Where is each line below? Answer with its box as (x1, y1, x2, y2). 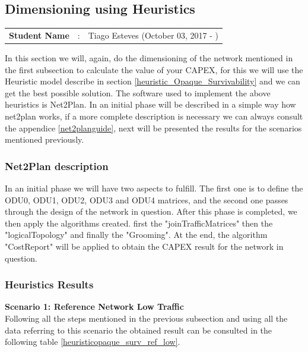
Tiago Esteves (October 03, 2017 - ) (88, 29, 219, 41)
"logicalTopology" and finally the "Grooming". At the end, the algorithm (5, 228, 268, 241)
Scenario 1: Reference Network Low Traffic (5, 300, 184, 313)
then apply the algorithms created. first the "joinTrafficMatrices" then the (5, 216, 273, 229)
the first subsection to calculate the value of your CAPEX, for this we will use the (5, 63, 303, 76)
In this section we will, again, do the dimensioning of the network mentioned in (5, 52, 293, 64)
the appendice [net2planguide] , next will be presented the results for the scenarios (5, 121, 302, 134)
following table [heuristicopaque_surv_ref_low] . (5, 335, 180, 348)
